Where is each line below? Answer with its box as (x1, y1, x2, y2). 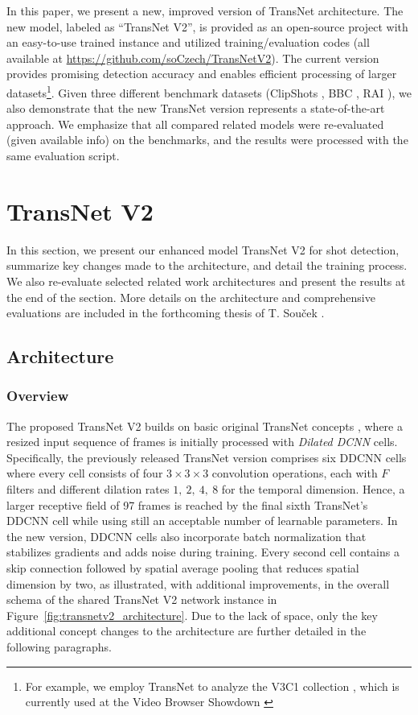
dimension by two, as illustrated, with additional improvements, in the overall (6, 575, 390, 592)
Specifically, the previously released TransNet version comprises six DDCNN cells (6, 448, 407, 465)
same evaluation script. (6, 147, 120, 163)
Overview (6, 386, 69, 406)
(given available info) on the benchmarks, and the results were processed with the (6, 131, 408, 148)
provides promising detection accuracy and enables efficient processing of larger (6, 65, 397, 82)
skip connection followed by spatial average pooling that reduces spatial (6, 560, 359, 577)
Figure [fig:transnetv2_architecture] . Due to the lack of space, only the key (6, 606, 378, 623)
